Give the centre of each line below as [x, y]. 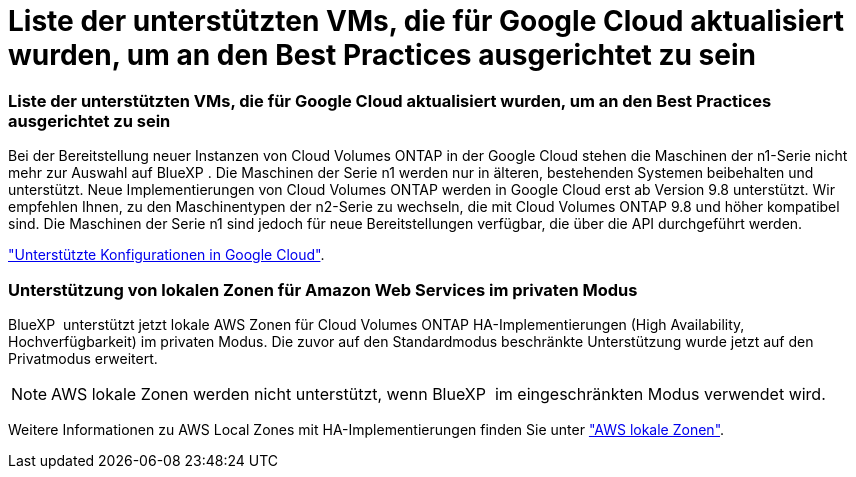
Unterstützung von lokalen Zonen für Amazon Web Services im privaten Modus [323, 289]
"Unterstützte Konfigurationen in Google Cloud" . [166, 255]
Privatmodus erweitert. [83, 358]
